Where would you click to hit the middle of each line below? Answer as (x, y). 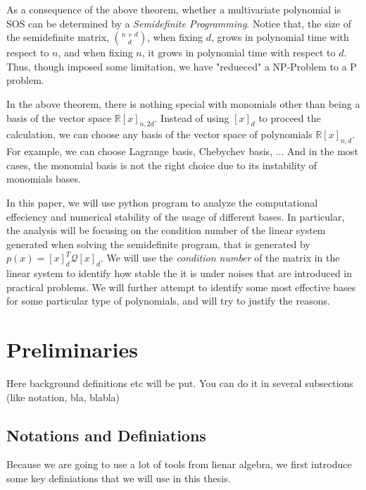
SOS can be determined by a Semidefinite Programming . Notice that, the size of (179, 23)
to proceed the (290, 117)
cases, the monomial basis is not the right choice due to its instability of (162, 165)
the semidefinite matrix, (58, 37)
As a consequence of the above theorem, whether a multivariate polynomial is (174, 9)
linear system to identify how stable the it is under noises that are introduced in (179, 273)
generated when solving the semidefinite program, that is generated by (158, 244)
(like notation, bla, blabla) (63, 397)
